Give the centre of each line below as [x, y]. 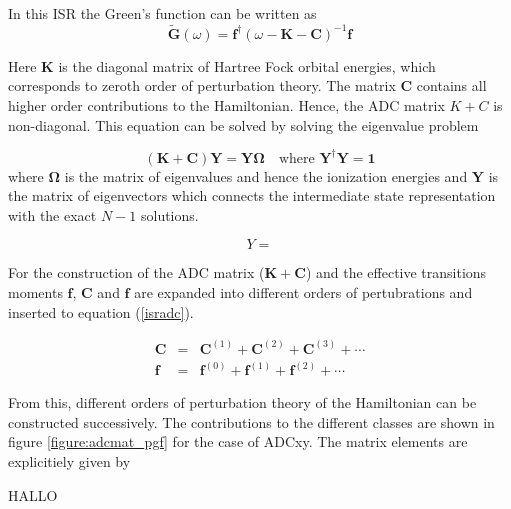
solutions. [169, 214]
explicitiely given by [69, 460]
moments [35, 292]
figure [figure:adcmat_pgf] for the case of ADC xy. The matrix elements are [238, 441]
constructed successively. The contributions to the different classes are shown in [251, 421]
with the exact [52, 214]
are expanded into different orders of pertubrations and [303, 292]
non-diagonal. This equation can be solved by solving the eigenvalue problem [243, 124]
